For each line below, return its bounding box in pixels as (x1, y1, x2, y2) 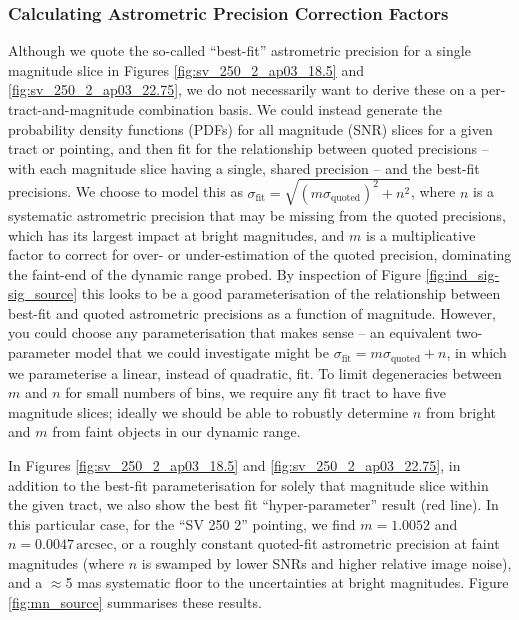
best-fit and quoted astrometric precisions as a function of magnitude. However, (8, 302, 496, 323)
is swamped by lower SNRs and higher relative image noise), (141, 552, 512, 573)
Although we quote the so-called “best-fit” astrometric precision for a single (8, 40, 471, 61)
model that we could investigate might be (74, 342, 329, 363)
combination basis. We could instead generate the (138, 99, 442, 119)
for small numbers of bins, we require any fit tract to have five (65, 382, 447, 403)
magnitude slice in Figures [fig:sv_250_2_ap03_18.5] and (8, 59, 364, 80)
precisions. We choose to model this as (8, 181, 243, 202)
